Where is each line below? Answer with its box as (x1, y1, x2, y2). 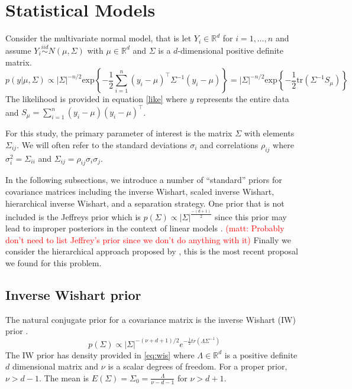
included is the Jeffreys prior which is (5, 210, 141, 223)
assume (5, 44, 31, 56)
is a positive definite (224, 348, 298, 361)
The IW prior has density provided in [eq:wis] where (5, 348, 195, 361)
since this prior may (215, 210, 287, 223)
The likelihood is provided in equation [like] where (5, 93, 188, 105)
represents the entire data (196, 93, 289, 105)
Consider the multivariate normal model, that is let (5, 32, 192, 44)
